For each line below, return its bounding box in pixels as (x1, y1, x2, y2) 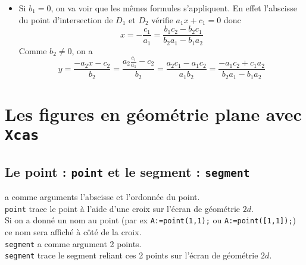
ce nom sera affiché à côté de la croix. (5, 226, 142, 238)
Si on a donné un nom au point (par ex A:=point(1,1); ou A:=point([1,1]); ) (5, 214, 296, 226)
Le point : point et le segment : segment (5, 162, 250, 180)
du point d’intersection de (18, 13, 113, 26)
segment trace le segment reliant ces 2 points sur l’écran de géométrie (5, 249, 258, 261)
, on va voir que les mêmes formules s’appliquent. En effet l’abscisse (51, 2, 297, 14)
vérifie (151, 13, 173, 26)
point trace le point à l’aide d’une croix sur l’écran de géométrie (5, 202, 240, 214)
